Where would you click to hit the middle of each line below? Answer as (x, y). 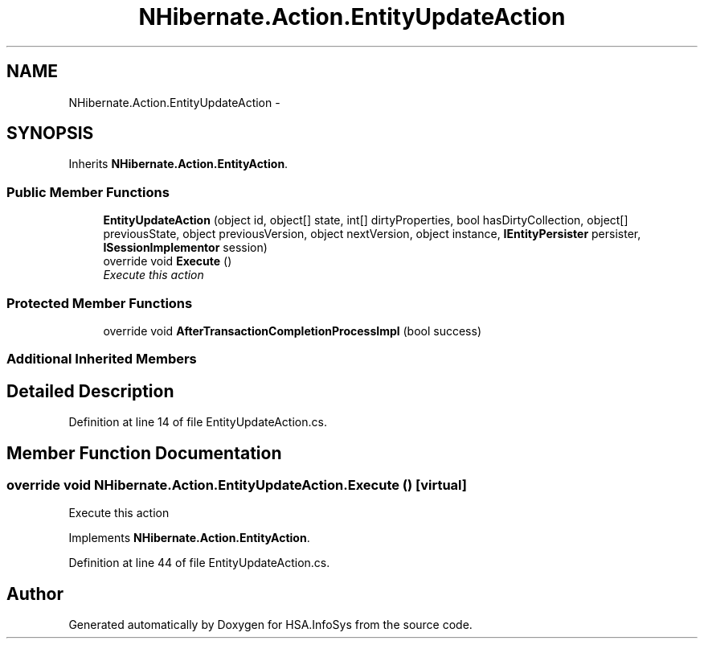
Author (35, 594)
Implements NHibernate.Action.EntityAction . (189, 538)
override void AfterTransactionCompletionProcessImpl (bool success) (292, 331)
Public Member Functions (88, 192)
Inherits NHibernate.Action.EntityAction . (178, 164)
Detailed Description (90, 391)
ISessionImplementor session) (185, 248)
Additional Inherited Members (102, 359)
